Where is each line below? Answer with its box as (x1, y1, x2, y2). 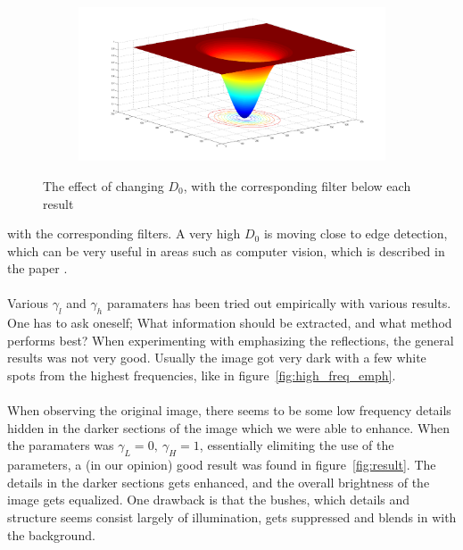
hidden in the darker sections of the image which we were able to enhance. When (7, 418, 451, 437)
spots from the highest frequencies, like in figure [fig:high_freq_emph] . (7, 366, 396, 385)
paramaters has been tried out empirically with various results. (106, 294, 451, 312)
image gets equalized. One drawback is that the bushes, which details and (7, 490, 410, 509)
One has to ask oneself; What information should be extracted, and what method (7, 313, 452, 332)
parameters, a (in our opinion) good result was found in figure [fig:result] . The (7, 455, 436, 474)
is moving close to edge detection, (263, 224, 448, 243)
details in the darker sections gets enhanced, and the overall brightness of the (7, 472, 430, 491)
